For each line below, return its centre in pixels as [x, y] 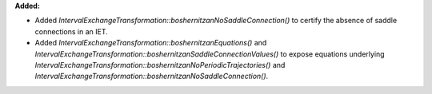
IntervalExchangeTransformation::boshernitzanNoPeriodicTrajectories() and [160, 65]
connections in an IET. [71, 31]
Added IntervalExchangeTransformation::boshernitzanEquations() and [151, 43]
